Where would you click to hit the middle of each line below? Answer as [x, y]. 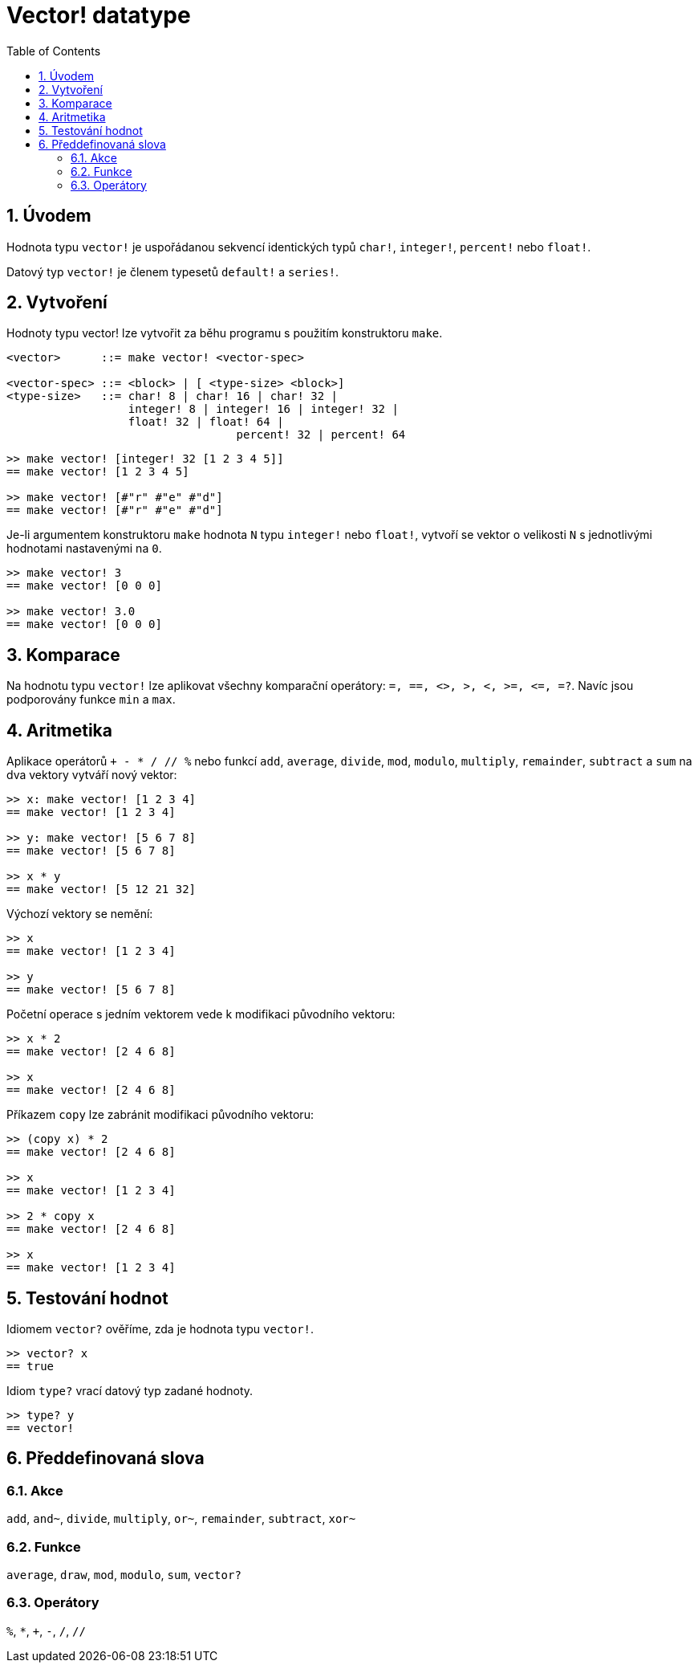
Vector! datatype [99, 15]
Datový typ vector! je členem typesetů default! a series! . [173, 271]
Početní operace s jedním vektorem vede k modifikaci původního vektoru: [201, 1014]
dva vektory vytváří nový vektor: [92, 775]
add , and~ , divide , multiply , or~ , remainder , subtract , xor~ [181, 1519]
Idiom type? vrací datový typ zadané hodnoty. [130, 1390]
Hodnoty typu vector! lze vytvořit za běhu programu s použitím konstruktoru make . [225, 333]
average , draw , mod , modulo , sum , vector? [124, 1574]
